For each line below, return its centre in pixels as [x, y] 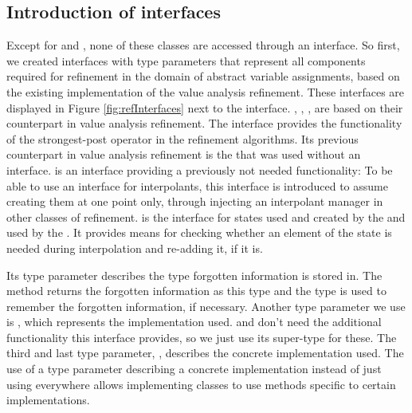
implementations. [48, 400]
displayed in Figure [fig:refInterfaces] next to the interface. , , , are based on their [205, 107]
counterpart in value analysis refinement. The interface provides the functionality [204, 123]
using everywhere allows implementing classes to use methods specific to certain [201, 384]
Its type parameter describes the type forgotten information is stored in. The [194, 275]
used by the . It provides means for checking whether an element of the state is [199, 232]
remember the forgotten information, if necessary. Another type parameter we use [206, 306]
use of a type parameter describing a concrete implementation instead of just [194, 369]
